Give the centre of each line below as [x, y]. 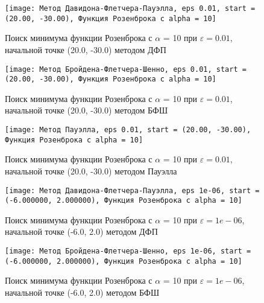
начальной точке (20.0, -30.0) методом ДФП [86, 49]
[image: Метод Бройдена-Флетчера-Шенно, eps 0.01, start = [126, 69]
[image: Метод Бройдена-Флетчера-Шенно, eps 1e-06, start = [128, 251]
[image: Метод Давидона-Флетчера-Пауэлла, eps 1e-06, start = [132, 190]
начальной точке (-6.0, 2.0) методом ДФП [81, 231]
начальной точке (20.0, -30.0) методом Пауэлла [91, 171]
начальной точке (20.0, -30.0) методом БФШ [86, 110]
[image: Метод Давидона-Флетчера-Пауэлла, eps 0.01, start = [130, 8]
